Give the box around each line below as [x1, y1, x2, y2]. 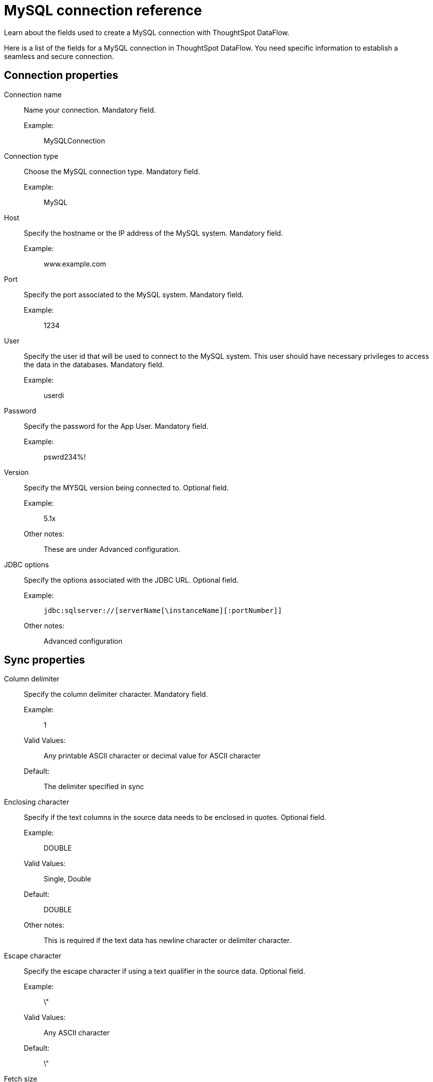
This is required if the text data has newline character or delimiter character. [44, 936, 292, 945]
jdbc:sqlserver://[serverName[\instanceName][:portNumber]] [44, 606, 282, 614]
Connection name [4, 90, 62, 99]
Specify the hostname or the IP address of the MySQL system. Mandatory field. [24, 228, 283, 237]
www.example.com [44, 259, 106, 268]
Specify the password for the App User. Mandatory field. [24, 421, 209, 430]
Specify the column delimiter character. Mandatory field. [24, 690, 208, 699]
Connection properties [4, 69, 119, 82]
